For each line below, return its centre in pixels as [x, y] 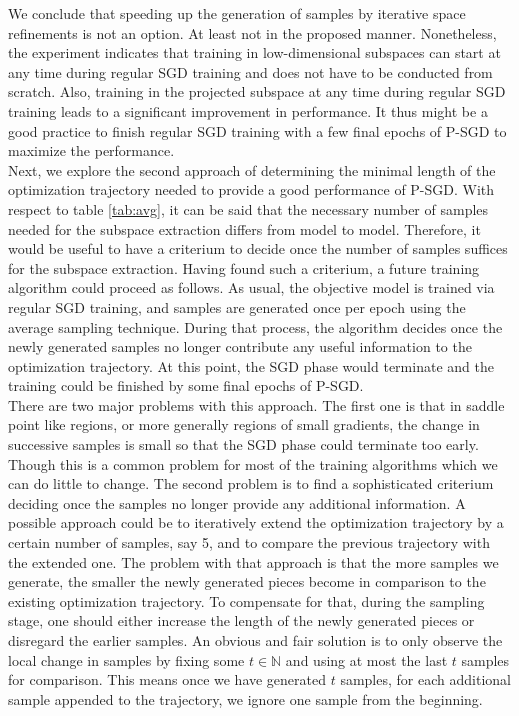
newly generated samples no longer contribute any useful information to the [240, 346]
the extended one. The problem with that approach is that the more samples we [253, 561]
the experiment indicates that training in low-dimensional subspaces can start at [254, 52]
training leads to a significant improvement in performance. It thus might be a [248, 110]
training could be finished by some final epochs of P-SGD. [186, 385]
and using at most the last [366, 659]
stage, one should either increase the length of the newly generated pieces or [241, 620]
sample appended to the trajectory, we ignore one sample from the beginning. [245, 698]
